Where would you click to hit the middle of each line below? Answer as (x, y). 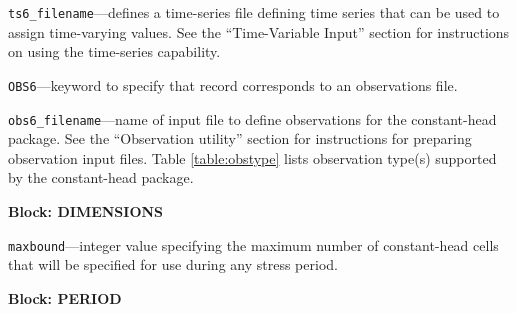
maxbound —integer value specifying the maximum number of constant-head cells (253, 244)
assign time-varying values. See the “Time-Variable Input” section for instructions (259, 31)
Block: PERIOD (65, 297)
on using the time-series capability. (114, 51)
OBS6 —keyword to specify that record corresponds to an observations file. (233, 84)
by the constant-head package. (101, 177)
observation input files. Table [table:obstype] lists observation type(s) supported (252, 157)
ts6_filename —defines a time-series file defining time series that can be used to (254, 12)
